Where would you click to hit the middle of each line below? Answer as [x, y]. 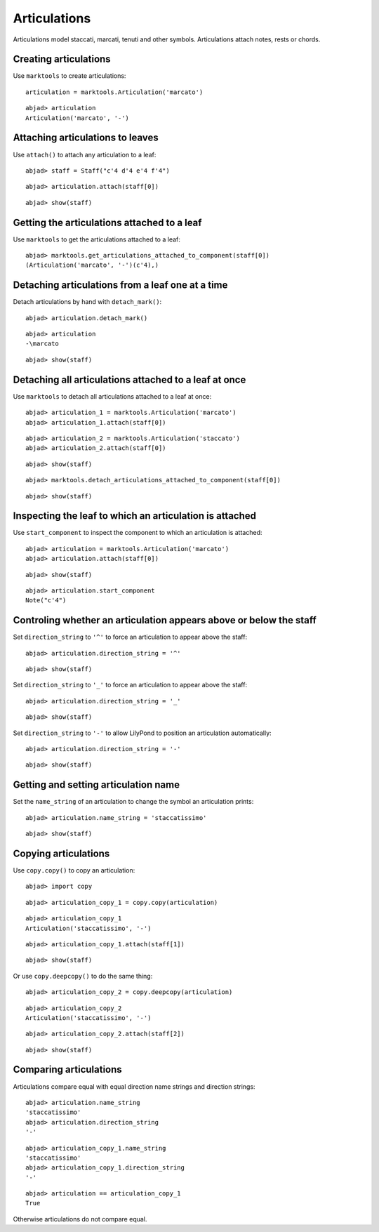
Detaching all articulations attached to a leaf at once [129, 379]
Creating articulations [62, 59]
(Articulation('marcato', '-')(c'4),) [92, 265]
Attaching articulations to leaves [86, 138]
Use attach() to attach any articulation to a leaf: [85, 154]
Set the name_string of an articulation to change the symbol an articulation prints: [133, 802]
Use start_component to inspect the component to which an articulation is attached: [138, 533]
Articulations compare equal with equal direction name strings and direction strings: [134, 1086]
